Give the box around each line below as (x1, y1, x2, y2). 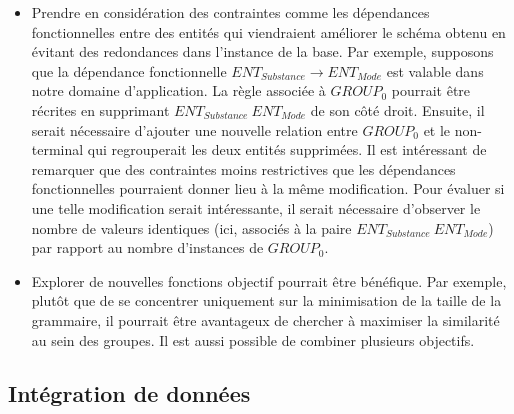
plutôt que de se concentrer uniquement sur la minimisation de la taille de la (31, 290, 502, 311)
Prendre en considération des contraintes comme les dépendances (31, 2, 430, 22)
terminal (31, 139, 84, 160)
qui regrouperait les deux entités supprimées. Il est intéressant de (87, 139, 487, 160)
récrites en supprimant (31, 99, 170, 120)
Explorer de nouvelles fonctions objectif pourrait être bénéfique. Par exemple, (31, 270, 507, 291)
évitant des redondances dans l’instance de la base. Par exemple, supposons (31, 41, 494, 62)
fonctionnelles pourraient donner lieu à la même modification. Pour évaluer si (31, 178, 505, 199)
